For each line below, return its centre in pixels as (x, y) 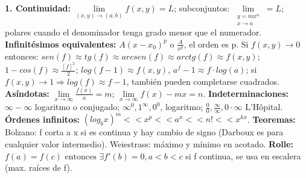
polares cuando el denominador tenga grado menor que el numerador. (133, 32)
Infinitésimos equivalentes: (61, 44)
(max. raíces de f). (39, 167)
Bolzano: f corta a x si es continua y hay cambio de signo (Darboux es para (144, 132)
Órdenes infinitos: (42, 119)
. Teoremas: (271, 119)
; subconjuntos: (202, 8)
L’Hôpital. (264, 107)
